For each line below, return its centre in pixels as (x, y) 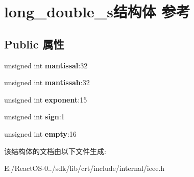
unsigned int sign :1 (34, 117)
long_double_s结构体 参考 (97, 11)
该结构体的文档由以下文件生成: (55, 151)
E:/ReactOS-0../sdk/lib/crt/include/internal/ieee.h (84, 168)
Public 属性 (34, 44)
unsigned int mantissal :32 (46, 65)
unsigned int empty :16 (40, 133)
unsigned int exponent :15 (46, 99)
